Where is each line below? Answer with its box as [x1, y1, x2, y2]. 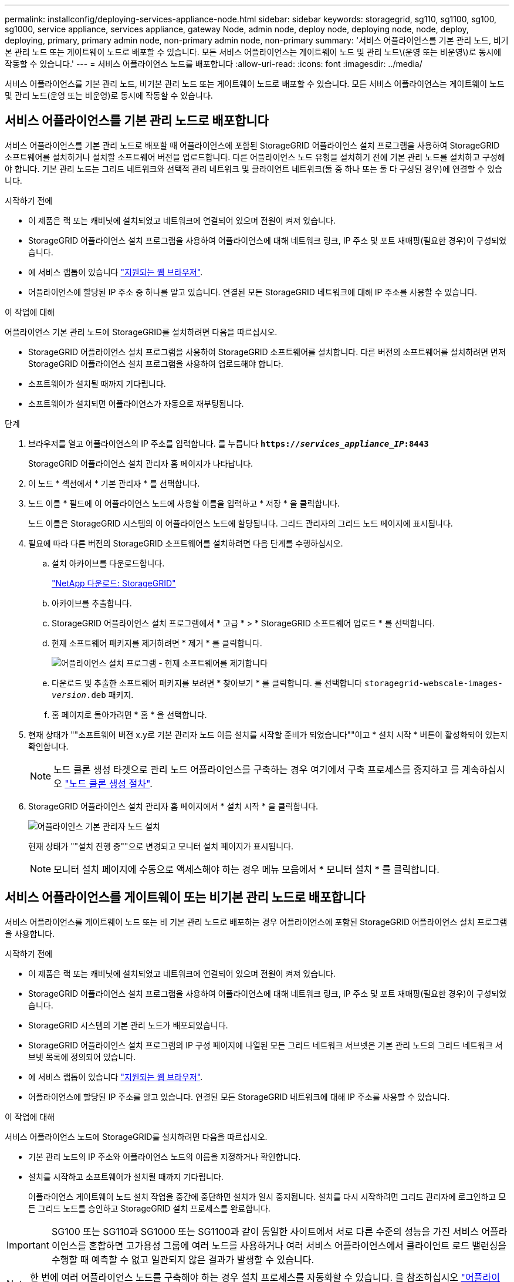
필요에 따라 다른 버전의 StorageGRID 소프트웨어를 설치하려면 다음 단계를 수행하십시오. [28, 538, 343, 548]
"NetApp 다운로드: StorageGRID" [52, 578, 176, 588]
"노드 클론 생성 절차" [65, 777, 150, 790]
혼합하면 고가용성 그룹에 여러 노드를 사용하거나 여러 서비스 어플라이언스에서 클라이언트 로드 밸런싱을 [89, 1239, 507, 1251]
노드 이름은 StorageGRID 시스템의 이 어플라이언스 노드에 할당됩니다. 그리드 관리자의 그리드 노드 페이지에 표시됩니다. [28, 518, 453, 528]
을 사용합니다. [5, 928, 55, 939]
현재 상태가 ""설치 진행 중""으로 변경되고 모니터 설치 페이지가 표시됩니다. [28, 841, 293, 851]
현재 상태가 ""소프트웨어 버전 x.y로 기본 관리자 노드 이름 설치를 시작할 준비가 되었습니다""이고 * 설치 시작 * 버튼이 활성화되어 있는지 [28, 729, 508, 740]
